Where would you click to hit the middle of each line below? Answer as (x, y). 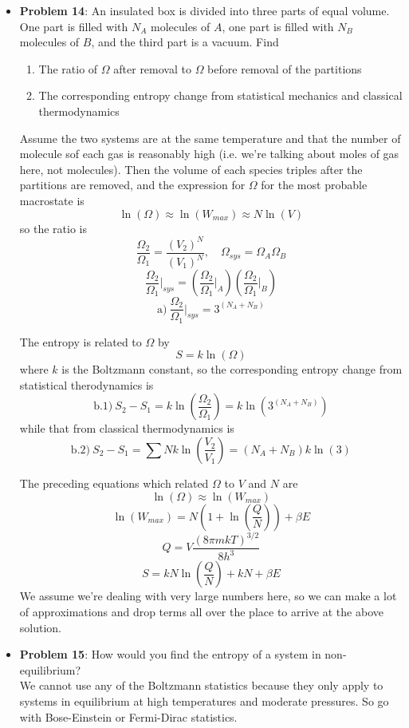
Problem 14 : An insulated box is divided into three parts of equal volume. (204, 10)
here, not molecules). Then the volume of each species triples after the (191, 169)
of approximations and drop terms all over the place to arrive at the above (201, 612)
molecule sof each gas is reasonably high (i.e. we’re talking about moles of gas (209, 154)
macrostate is (52, 200)
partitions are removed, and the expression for (132, 185)
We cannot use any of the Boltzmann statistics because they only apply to (201, 685)
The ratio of (68, 68)
